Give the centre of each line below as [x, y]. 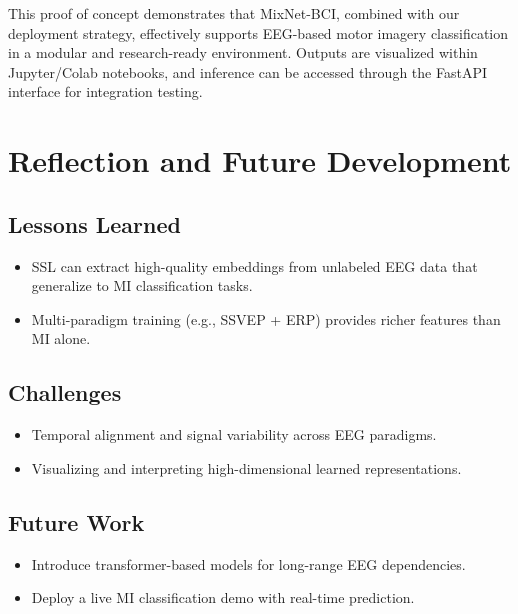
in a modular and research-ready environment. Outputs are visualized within [243, 52]
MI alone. [61, 338]
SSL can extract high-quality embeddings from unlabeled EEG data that [254, 265]
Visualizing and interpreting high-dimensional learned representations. [246, 467]
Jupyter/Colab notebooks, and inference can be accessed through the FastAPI [247, 71]
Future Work [76, 521]
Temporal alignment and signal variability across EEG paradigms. [234, 434]
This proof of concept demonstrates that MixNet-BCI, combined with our [234, 13]
